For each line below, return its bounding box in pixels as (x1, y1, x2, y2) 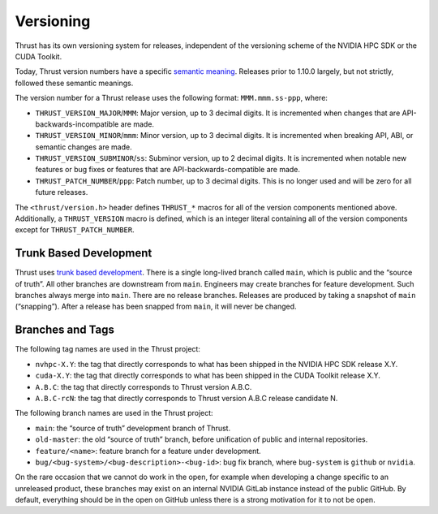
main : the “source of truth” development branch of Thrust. (35, 423, 231, 433)
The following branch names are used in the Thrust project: (15, 408, 214, 418)
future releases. (35, 188, 88, 197)
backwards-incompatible (35, 119, 119, 129)
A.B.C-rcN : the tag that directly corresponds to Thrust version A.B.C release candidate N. (35, 393, 338, 403)
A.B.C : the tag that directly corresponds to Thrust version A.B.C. (35, 382, 252, 391)
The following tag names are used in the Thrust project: (15, 344, 200, 354)
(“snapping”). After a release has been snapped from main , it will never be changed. (15, 301, 297, 312)
